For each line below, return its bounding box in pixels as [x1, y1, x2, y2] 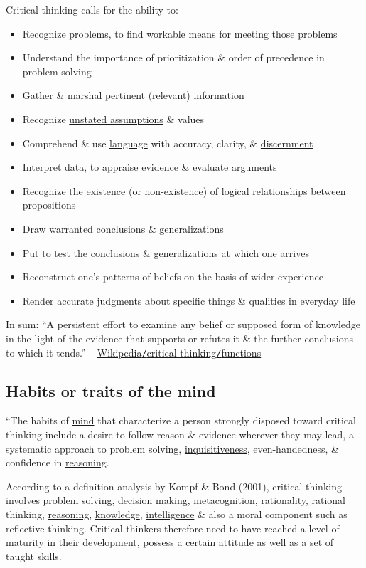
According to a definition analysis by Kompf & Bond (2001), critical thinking [6, 478, 342, 493]
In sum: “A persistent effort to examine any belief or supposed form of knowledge [6, 317, 361, 332]
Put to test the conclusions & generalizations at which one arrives [22, 245, 309, 260]
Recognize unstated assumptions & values [22, 111, 205, 126]
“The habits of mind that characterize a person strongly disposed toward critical [6, 413, 356, 428]
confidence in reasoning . [6, 455, 109, 470]
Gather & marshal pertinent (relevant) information [22, 88, 244, 102]
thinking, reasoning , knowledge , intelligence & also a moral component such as [6, 506, 348, 521]
